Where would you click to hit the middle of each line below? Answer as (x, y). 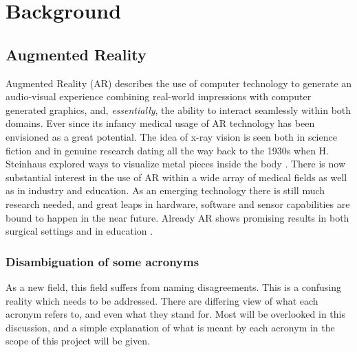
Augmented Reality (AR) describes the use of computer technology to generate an (179, 83)
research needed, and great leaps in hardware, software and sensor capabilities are (178, 203)
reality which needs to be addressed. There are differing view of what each (162, 300)
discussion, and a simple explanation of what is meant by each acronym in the (170, 327)
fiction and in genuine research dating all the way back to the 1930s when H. (167, 150)
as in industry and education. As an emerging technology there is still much (165, 190)
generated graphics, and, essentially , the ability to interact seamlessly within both (178, 109)
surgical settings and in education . (79, 231)
